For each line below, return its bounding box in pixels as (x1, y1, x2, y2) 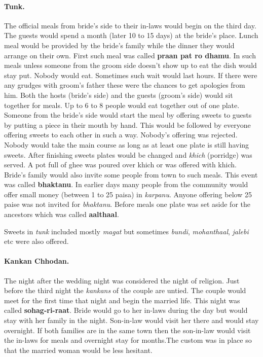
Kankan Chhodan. (4, 256, 69, 266)
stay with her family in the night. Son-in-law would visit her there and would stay (4, 315, 259, 326)
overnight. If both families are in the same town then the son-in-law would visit (4, 325, 251, 335)
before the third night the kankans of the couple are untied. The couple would (4, 285, 246, 296)
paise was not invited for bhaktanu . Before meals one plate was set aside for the (4, 199, 250, 209)
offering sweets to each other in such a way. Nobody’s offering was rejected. (4, 129, 238, 140)
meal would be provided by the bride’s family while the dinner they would (4, 40, 235, 50)
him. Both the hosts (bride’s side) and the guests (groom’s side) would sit (4, 89, 233, 100)
